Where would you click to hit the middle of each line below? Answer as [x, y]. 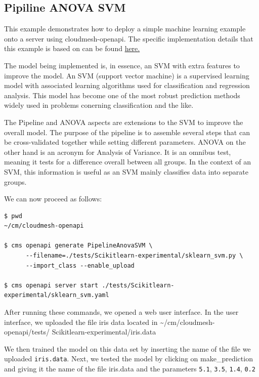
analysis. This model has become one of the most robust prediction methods [122, 95]
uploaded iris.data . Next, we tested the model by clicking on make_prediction [128, 359]
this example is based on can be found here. [72, 48]
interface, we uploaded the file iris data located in [81, 322]
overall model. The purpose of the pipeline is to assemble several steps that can [127, 132]
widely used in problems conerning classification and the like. [99, 105]
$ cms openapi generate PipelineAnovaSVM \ [78, 246]
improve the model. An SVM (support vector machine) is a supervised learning [127, 75]
